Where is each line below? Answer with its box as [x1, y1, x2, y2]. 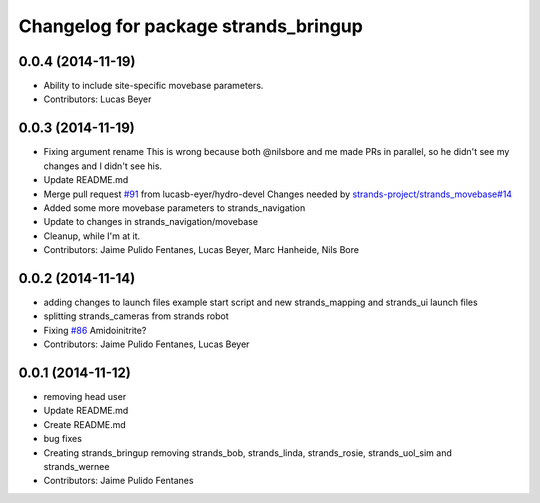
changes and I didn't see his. [43, 160, 163, 172]
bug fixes [43, 433, 82, 445]
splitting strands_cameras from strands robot [43, 310, 229, 322]
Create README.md [43, 418, 127, 430]
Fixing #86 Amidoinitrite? [43, 324, 147, 336]
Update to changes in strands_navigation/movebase [43, 216, 259, 228]
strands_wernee [43, 461, 110, 473]
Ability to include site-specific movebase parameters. [43, 80, 264, 92]
